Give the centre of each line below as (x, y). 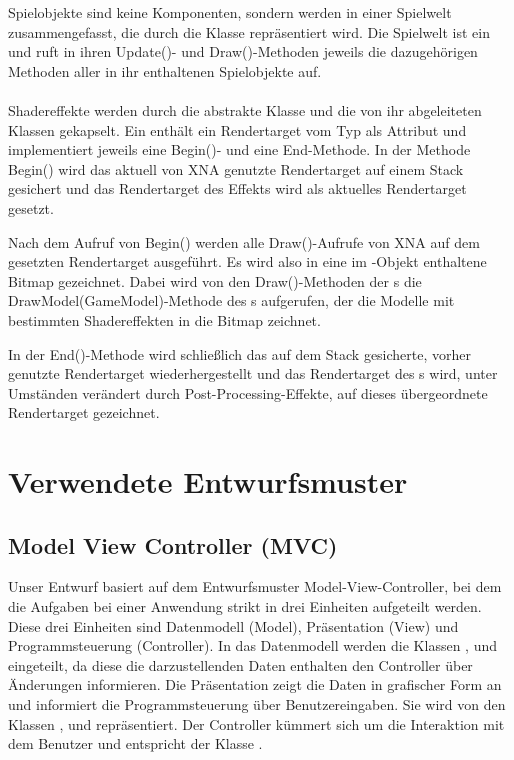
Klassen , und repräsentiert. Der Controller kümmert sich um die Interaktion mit (256, 723)
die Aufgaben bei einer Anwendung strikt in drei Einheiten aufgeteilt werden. (245, 606)
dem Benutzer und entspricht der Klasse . (135, 743)
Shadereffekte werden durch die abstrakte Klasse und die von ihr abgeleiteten (245, 109)
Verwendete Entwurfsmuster (208, 481)
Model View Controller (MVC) (173, 544)
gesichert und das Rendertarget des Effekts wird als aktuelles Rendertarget (237, 188)
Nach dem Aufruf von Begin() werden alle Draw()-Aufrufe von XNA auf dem (244, 241)
